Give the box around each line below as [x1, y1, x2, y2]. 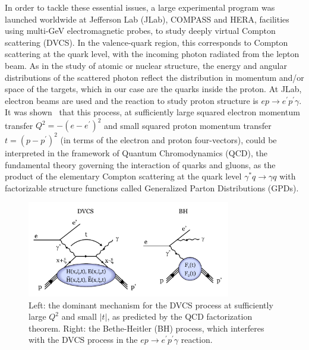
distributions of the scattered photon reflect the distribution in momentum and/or [5, 71, 304, 83]
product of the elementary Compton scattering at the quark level [5, 170, 242, 182]
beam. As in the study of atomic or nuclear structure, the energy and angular [5, 59, 287, 71]
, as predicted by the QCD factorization [107, 310, 253, 323]
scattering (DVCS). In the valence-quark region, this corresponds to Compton [5, 36, 288, 48]
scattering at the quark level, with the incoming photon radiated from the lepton [5, 48, 299, 60]
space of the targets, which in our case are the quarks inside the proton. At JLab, [5, 83, 302, 95]
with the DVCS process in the [29, 333, 138, 346]
